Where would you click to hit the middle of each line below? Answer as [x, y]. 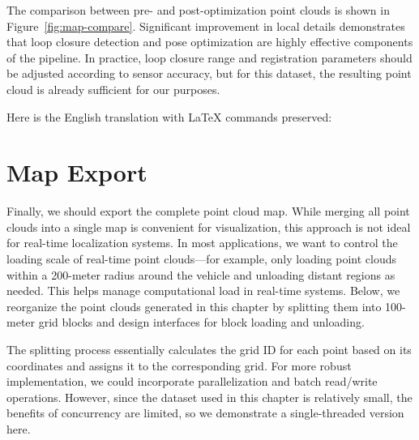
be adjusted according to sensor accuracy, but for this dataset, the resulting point [209, 73]
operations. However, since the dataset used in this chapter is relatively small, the [209, 397]
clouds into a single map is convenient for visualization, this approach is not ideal [209, 226]
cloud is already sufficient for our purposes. [113, 89]
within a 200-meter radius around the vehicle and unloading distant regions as [201, 274]
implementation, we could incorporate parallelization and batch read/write [192, 381]
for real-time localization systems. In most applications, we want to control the [202, 243]
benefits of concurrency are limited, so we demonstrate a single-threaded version [205, 413]
